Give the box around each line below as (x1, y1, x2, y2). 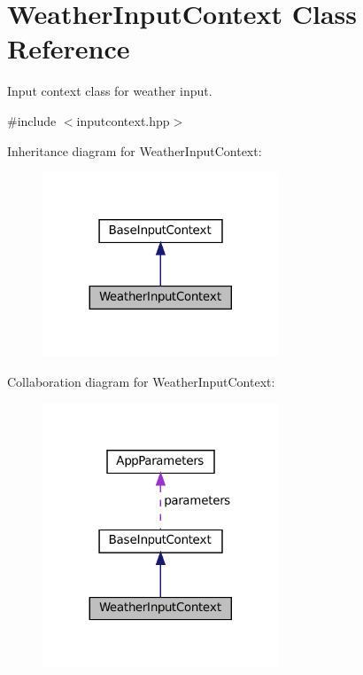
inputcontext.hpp (76, 111, 170, 130)
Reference (7, 30, 130, 67)
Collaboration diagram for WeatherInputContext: (7, 372, 275, 390)
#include (7, 111, 57, 130)
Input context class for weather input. (7, 82, 212, 100)
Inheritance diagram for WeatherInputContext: (7, 141, 262, 160)
